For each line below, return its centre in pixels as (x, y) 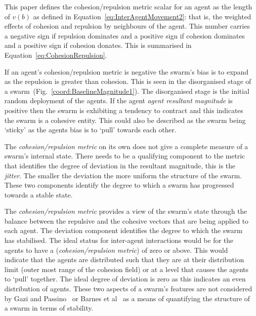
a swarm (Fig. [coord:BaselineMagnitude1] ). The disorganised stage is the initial (127, 91)
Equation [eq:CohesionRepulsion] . (56, 55)
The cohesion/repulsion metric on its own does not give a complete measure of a (126, 146)
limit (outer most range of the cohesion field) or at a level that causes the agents (127, 269)
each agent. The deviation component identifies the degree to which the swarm (124, 230)
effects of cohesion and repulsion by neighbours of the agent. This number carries (127, 26)
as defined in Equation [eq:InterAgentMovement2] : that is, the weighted (142, 16)
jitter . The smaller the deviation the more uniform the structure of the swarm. (123, 175)
